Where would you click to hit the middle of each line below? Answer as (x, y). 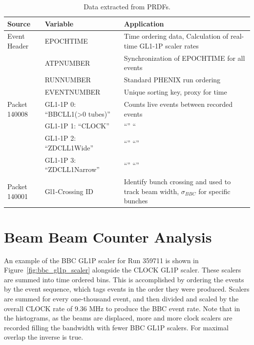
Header (18, 46)
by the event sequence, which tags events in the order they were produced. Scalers (127, 289)
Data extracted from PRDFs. (127, 6)
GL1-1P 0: (60, 104)
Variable (59, 23)
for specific (214, 191)
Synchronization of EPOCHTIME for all (184, 58)
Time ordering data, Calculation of (176, 36)
